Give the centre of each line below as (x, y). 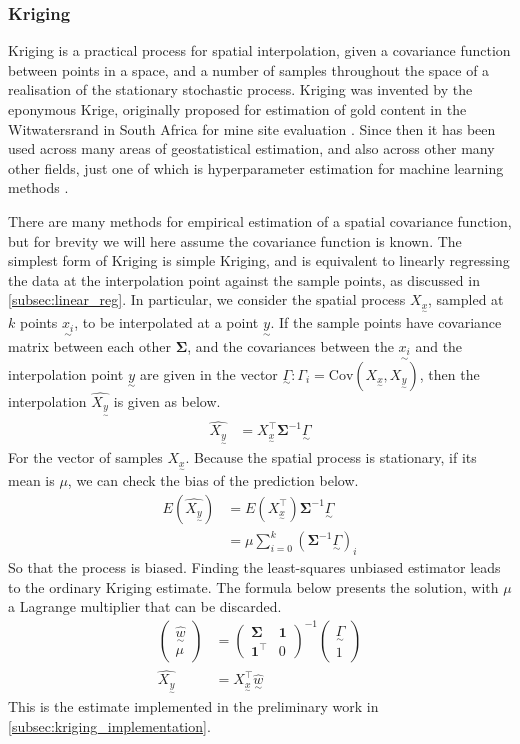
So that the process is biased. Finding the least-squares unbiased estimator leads (254, 567)
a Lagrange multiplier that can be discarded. (145, 606)
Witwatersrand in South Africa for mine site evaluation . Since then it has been (252, 128)
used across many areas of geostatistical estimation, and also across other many (251, 148)
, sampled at (466, 299)
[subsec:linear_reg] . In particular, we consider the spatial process (207, 299)
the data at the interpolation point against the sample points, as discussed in (244, 279)
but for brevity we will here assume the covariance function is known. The (235, 240)
